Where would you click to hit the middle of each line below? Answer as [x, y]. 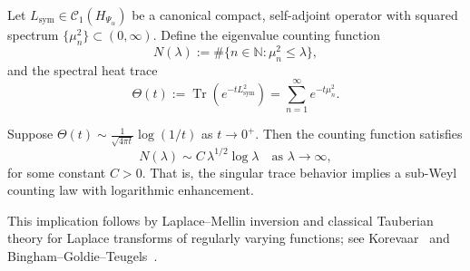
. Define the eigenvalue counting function [266, 34]
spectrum [33, 34]
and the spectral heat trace [83, 69]
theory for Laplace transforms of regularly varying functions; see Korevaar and [229, 238]
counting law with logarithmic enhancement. [131, 190]
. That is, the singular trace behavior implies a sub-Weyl [299, 172]
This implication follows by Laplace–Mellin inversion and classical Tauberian [220, 220]
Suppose [30, 134]
